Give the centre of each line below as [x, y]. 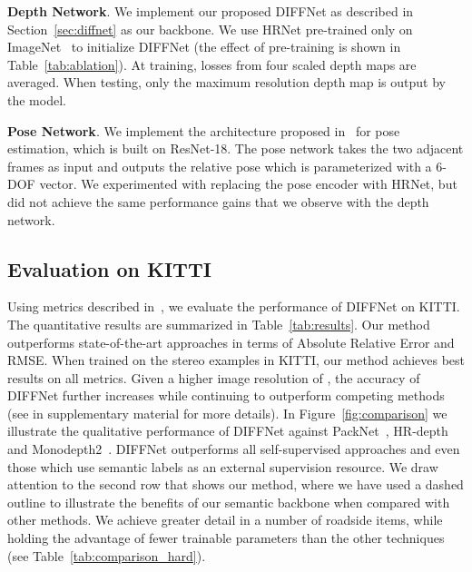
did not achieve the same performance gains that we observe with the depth [218, 201]
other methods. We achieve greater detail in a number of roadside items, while [225, 520]
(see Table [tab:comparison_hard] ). [107, 555]
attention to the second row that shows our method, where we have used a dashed [236, 484]
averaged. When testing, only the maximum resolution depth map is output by [226, 82]
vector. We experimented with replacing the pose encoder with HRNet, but [248, 184]
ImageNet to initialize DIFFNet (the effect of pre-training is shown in [204, 47]
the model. [37, 99]
